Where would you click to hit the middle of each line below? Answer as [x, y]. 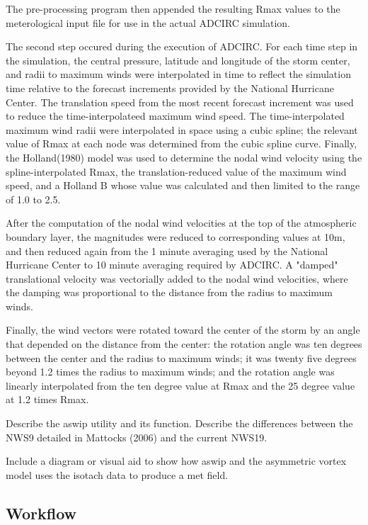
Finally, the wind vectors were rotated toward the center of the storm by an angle [183, 330]
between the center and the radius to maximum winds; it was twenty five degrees [181, 357]
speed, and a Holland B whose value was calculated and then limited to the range [183, 185]
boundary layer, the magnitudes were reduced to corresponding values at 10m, [176, 236]
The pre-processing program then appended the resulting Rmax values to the [173, 9]
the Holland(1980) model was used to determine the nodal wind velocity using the [184, 157]
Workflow [41, 513]
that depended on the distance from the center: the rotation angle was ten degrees [184, 344]
